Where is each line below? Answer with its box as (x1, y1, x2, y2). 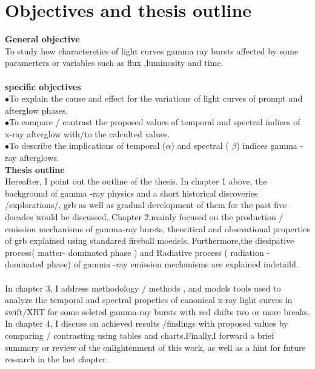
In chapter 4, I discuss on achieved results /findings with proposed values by (5, 317, 288, 330)
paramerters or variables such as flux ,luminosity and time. (5, 56, 224, 69)
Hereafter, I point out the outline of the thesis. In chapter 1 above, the (5, 175, 267, 188)
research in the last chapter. (5, 353, 108, 365)
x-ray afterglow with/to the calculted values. (5, 127, 170, 140)
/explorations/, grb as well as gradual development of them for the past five (5, 198, 287, 211)
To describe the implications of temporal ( (9, 139, 166, 152)
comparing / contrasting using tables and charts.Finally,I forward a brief (5, 328, 274, 341)
